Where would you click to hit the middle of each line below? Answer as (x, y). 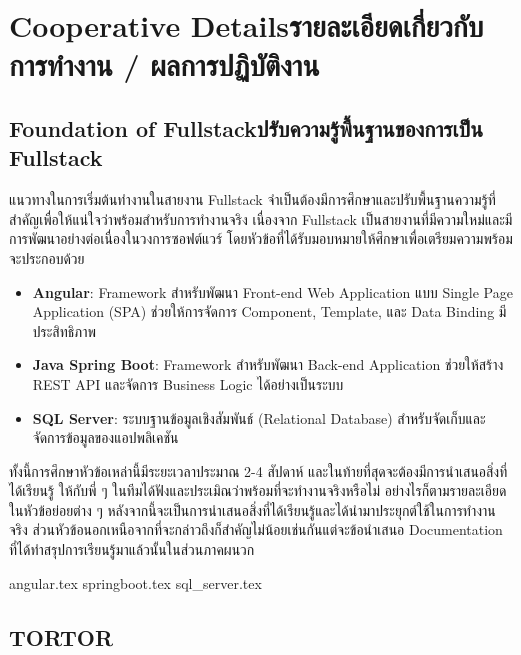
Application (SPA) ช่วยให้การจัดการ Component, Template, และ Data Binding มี (269, 311)
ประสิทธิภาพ (64, 330)
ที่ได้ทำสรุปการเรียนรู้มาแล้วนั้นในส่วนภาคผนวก (132, 549)
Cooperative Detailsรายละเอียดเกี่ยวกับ (246, 25)
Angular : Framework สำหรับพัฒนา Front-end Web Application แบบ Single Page (272, 291)
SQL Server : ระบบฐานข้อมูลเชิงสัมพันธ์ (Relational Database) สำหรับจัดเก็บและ (259, 417)
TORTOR (61, 636)
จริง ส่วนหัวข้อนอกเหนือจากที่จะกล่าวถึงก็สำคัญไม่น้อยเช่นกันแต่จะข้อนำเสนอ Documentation (256, 529)
